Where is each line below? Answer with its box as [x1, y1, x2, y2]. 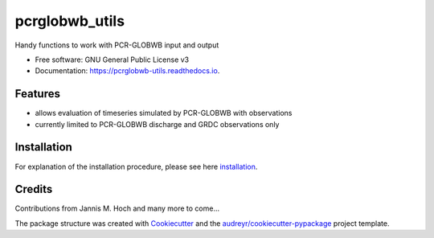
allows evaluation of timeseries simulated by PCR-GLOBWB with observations [35, 109, 293, 118]
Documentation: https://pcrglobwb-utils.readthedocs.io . [35, 66, 220, 76]
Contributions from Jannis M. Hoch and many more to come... [14, 203, 220, 213]
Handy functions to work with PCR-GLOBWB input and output [14, 40, 219, 50]
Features [14, 87, 60, 101]
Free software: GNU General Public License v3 [35, 55, 190, 64]
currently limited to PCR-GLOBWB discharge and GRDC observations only [35, 119, 280, 129]
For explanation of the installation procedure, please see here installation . [14, 162, 258, 171]
